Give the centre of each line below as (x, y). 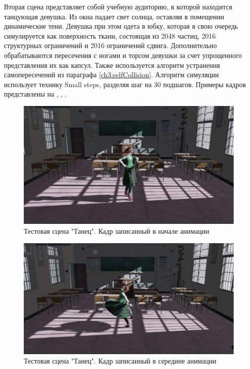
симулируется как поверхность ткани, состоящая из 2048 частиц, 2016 (110, 35)
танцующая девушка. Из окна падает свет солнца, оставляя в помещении (114, 16)
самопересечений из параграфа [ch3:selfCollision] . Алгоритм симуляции (112, 75)
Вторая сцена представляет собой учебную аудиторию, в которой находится (118, 6)
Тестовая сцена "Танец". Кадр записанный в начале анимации (117, 231)
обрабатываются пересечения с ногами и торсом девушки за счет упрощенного (123, 55)
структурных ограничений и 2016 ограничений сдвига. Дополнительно (110, 45)
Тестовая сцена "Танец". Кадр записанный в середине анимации (120, 361)
